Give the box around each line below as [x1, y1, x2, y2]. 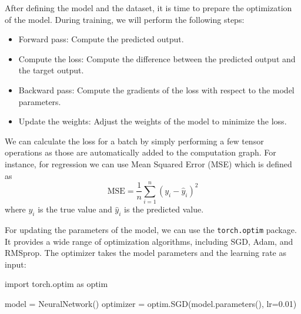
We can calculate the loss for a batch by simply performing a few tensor [5, 134, 264, 147]
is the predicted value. [124, 203, 204, 215]
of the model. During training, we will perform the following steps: [5, 13, 245, 25]
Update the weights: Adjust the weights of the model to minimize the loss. [18, 115, 287, 127]
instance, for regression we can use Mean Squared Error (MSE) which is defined [5, 157, 292, 170]
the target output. [18, 64, 84, 76]
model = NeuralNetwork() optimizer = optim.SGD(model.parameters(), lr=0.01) [5, 298, 297, 310]
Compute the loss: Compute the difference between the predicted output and [18, 52, 296, 65]
